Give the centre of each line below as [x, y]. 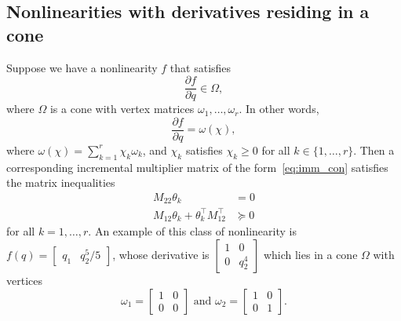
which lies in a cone [310, 254]
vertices [24, 280]
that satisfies [200, 67]
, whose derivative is [161, 254]
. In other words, [279, 109]
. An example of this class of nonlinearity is [192, 231]
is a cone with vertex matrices [122, 109]
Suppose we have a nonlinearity [82, 67]
